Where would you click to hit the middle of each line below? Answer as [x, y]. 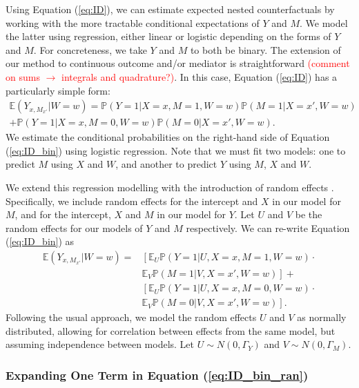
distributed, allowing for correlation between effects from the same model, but [171, 330]
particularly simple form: [58, 90]
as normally [322, 317]
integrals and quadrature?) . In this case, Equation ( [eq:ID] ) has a [199, 76]
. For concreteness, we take [90, 49]
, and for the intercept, [63, 214]
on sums [23, 76]
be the [309, 214]
